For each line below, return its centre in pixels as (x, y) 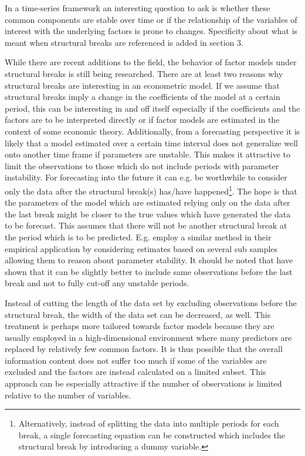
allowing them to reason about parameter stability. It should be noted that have (149, 260)
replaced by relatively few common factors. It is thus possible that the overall (144, 349)
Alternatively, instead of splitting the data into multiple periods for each (149, 423)
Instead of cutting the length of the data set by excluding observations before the (151, 302)
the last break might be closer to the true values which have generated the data (148, 214)
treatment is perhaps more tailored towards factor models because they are (140, 326)
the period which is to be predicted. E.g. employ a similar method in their (138, 237)
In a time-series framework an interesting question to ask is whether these (138, 8)
